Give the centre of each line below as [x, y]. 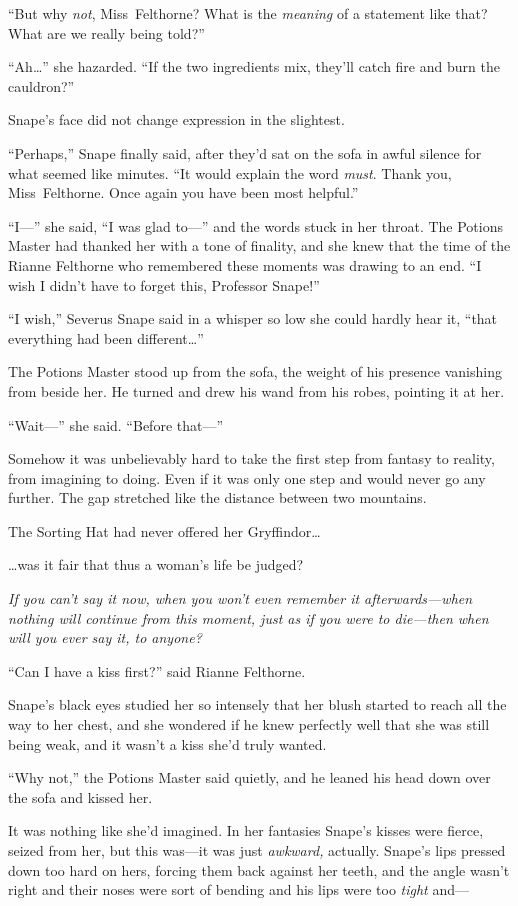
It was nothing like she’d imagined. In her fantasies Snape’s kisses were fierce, [246, 830]
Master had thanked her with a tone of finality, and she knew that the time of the [259, 245]
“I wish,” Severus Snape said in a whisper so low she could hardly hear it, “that [253, 318]
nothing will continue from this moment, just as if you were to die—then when [248, 617]
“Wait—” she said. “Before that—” [116, 424]
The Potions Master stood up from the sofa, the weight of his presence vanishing [255, 371]
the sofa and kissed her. [80, 796]
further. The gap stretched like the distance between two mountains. [217, 497]
